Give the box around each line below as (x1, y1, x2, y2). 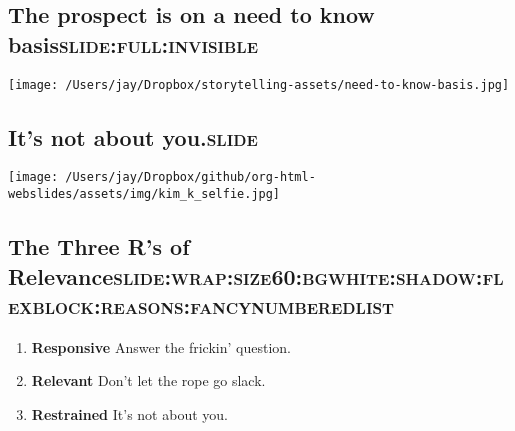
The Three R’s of (8, 231, 190, 262)
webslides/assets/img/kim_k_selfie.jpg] (8, 187, 281, 202)
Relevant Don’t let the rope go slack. (31, 370, 266, 391)
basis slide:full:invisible (8, 28, 259, 59)
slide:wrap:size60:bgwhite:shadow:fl (113, 260, 504, 291)
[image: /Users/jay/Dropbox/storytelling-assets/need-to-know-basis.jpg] (8, 77, 510, 92)
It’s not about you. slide (8, 121, 258, 152)
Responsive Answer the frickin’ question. (31, 336, 291, 357)
